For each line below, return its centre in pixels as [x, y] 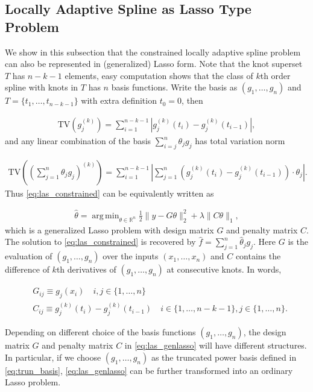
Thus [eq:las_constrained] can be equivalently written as [109, 193]
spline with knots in [42, 87]
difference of [27, 269]
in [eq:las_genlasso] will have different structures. [216, 345]
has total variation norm [240, 141]
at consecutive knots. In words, [224, 269]
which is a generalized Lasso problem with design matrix [109, 229]
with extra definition [119, 100]
